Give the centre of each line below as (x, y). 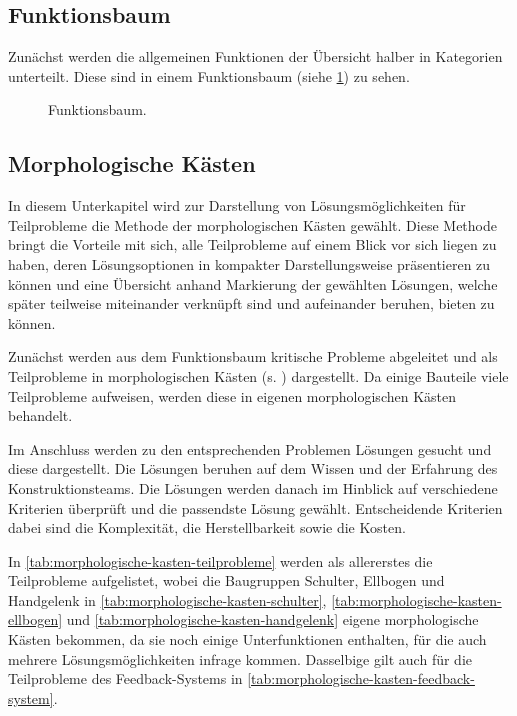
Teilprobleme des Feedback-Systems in (125, 678)
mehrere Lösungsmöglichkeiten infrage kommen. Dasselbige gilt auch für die (240, 658)
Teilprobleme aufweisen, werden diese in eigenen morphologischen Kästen (232, 395)
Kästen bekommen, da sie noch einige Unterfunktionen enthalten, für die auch (247, 639)
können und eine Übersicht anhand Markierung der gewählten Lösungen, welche (253, 283)
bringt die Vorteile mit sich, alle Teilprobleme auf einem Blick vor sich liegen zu (252, 244)
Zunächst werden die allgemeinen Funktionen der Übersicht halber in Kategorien (255, 56)
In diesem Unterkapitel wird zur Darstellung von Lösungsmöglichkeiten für (237, 205)
